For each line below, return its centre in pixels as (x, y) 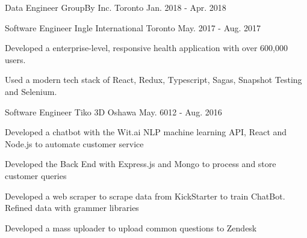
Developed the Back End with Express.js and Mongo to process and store (141, 164)
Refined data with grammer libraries (72, 208)
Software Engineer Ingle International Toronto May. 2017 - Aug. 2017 (133, 27)
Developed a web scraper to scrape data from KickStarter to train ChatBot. (145, 196)
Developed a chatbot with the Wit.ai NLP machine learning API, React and (146, 132)
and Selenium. (31, 91)
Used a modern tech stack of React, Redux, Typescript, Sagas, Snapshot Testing (153, 80)
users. (15, 59)
